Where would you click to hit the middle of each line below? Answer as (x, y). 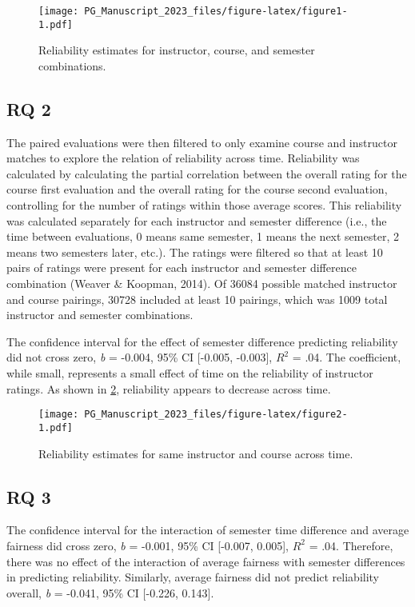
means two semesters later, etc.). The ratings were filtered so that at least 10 (195, 252)
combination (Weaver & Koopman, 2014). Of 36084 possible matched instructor (202, 284)
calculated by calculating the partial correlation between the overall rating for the (207, 173)
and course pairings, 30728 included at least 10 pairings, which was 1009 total (197, 299)
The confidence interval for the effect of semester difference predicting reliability (202, 341)
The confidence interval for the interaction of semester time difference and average (208, 530)
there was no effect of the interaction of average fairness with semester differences (206, 561)
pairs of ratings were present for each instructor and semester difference (182, 268)
